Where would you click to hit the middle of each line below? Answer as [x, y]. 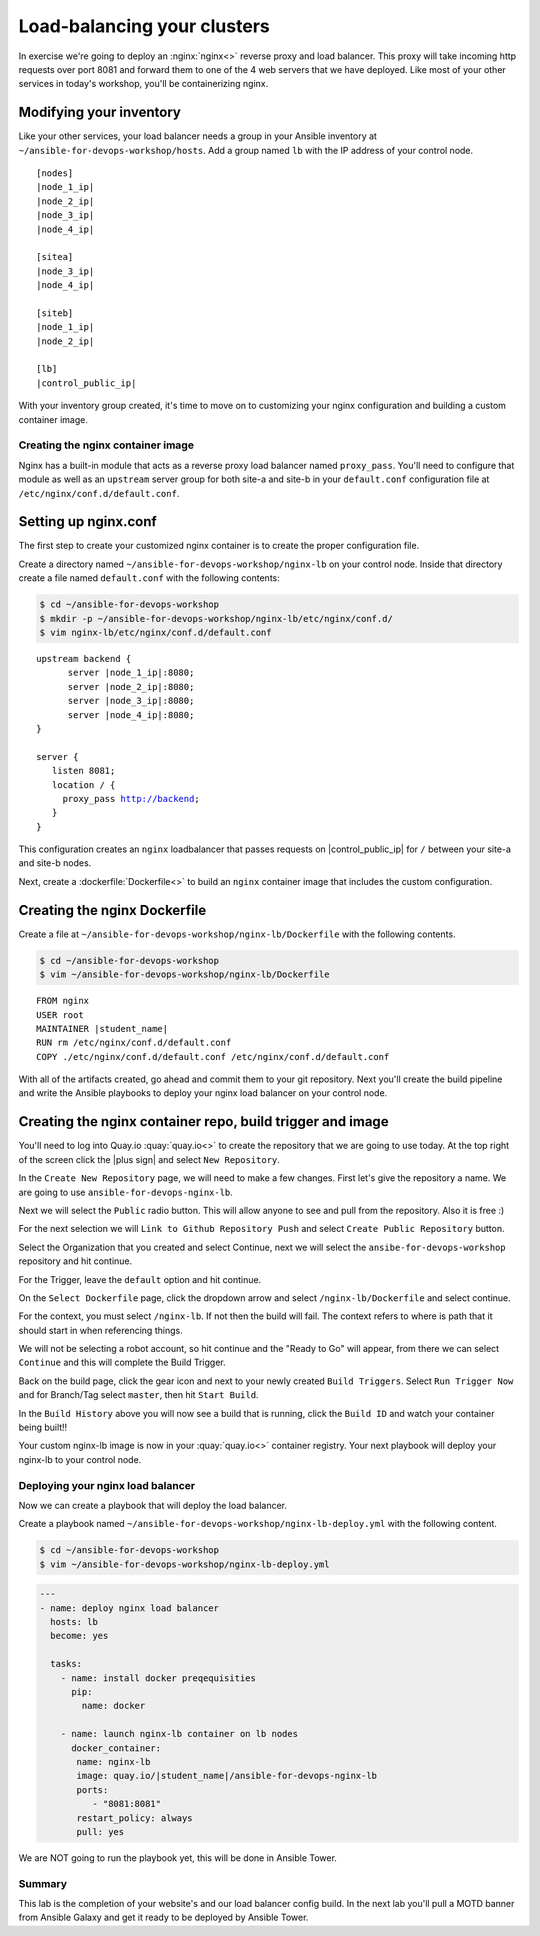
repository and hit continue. [75, 1261]
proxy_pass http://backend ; [131, 798]
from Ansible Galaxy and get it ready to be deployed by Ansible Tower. [163, 1917]
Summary [43, 1883]
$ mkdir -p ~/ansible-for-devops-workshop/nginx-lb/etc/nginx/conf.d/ [216, 618]
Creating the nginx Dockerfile [112, 910]
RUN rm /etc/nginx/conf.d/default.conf [134, 1043]
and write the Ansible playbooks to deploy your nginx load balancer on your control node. [203, 1093]
